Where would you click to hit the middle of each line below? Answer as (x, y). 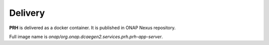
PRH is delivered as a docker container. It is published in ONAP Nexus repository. (92, 28)
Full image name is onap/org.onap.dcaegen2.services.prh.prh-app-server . (86, 37)
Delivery (27, 13)
